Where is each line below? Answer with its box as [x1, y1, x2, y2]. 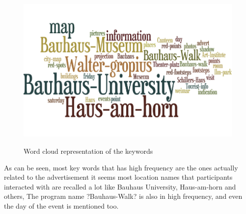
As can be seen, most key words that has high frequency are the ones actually [4, 162, 238, 172]
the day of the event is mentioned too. [4, 200, 119, 211]
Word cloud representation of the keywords [24, 145, 153, 156]
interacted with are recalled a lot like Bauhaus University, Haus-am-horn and [4, 181, 236, 191]
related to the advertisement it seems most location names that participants [4, 172, 233, 182]
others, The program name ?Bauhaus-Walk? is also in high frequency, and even [4, 191, 243, 201]
